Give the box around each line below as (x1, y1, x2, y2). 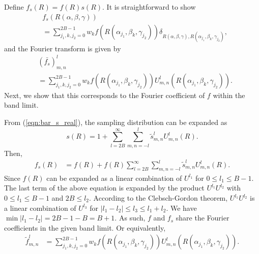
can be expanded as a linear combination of (46, 172, 182, 183)
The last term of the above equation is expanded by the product (4, 182, 205, 193)
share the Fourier (176, 212, 229, 223)
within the (213, 89, 245, 100)
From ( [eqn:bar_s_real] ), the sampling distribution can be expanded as (4, 116, 227, 127)
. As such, (114, 212, 146, 223)
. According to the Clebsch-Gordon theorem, (89, 193, 228, 203)
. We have (166, 202, 197, 213)
